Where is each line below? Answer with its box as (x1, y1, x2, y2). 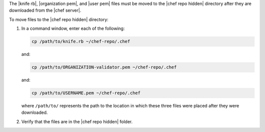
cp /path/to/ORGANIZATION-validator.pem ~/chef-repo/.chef (31, 64, 177, 70)
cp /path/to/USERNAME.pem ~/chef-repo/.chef (31, 90, 141, 96)
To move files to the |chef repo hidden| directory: (9, 16, 109, 22)
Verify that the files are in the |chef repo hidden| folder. (21, 118, 132, 125)
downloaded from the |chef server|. (9, 7, 81, 13)
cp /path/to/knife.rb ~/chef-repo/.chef (31, 39, 130, 44)
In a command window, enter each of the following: (21, 26, 125, 31)
